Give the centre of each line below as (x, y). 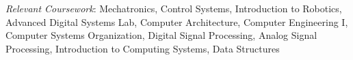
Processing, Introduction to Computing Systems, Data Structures (143, 48)
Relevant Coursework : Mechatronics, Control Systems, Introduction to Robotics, (174, 8)
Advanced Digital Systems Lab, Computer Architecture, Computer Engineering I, (177, 21)
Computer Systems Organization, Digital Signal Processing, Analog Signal (161, 35)
